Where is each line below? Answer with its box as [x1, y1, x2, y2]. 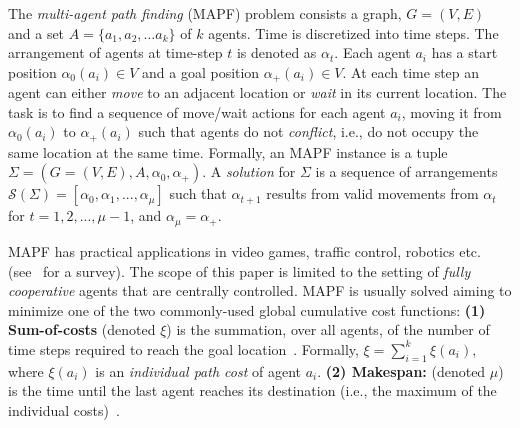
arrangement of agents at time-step [8, 42, 223, 63]
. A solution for [202, 161, 296, 182]
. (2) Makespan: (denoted [317, 360, 486, 381]
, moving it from [401, 101, 502, 122]
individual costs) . [8, 399, 120, 420]
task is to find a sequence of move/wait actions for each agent [8, 101, 386, 122]
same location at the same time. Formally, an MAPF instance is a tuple [8, 141, 448, 162]
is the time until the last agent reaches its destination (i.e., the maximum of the [8, 380, 497, 401]
